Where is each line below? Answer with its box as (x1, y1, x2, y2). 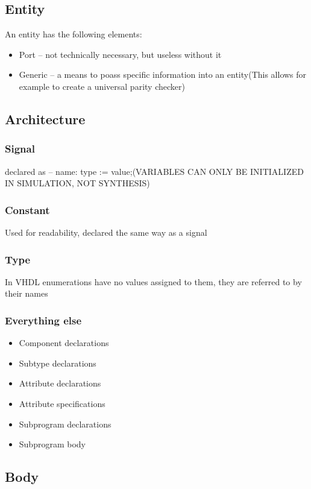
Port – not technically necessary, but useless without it (19, 48, 222, 60)
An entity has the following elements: (5, 28, 142, 40)
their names (5, 287, 48, 300)
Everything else (5, 312, 82, 327)
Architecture (5, 109, 86, 128)
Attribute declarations (19, 377, 101, 390)
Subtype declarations (19, 356, 96, 369)
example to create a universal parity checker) (19, 80, 185, 92)
